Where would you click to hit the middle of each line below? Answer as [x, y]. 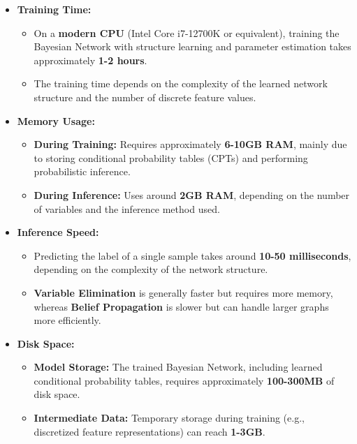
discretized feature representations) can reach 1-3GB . [150, 431]
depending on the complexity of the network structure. [151, 269]
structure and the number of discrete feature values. [145, 97]
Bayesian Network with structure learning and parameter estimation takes [192, 46]
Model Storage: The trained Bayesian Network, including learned [178, 367]
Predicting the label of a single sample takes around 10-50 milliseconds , [192, 255]
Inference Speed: [58, 232]
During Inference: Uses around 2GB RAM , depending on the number [192, 194]
